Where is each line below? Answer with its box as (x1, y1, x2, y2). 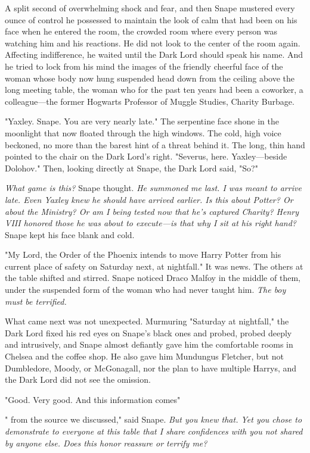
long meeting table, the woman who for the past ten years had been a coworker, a (5, 83, 303, 96)
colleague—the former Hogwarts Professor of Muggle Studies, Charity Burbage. (5, 95, 294, 107)
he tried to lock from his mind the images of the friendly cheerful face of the (5, 60, 283, 72)
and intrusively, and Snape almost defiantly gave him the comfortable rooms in (5, 338, 293, 351)
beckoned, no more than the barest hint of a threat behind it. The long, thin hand (5, 138, 305, 151)
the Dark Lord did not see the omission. (5, 373, 151, 386)
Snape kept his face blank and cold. (5, 228, 135, 240)
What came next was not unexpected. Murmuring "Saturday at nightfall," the (5, 315, 289, 327)
